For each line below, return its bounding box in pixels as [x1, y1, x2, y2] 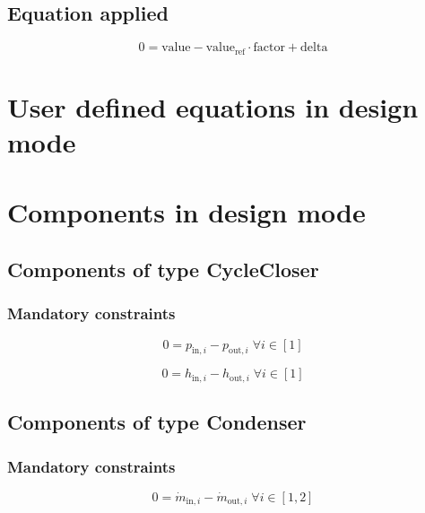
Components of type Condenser [7, 408, 307, 436]
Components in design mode [7, 194, 366, 230]
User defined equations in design [7, 88, 419, 125]
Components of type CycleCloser [7, 255, 319, 283]
